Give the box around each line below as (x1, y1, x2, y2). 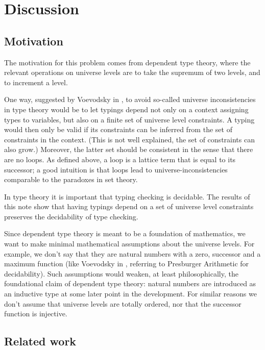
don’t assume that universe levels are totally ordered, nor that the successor (4, 298, 242, 309)
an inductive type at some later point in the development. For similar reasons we (4, 288, 257, 299)
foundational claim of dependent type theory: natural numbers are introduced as (4, 278, 256, 289)
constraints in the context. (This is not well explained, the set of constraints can (4, 134, 255, 144)
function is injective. (4, 308, 67, 319)
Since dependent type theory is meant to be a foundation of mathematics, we (4, 228, 246, 239)
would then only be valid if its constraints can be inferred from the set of (4, 124, 232, 135)
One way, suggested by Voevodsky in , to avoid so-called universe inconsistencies (4, 94, 256, 105)
